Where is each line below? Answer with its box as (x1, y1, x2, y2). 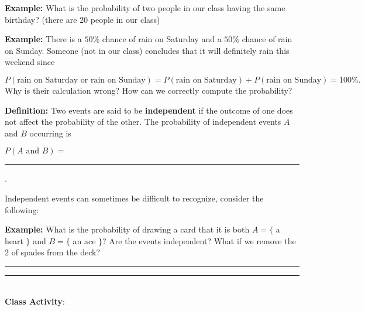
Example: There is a (5, 33, 82, 45)
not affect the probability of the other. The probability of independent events (5, 115, 281, 128)
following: (5, 203, 39, 216)
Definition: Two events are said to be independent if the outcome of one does (5, 104, 293, 116)
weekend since (5, 56, 55, 68)
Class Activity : (5, 295, 65, 307)
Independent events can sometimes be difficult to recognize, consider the (5, 192, 264, 204)
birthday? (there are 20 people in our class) (5, 13, 160, 25)
